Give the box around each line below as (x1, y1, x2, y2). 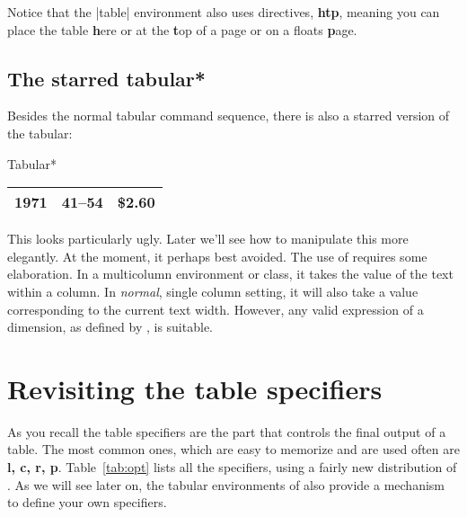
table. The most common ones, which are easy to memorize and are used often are (7, 440, 460, 459)
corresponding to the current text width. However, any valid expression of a (7, 299, 424, 318)
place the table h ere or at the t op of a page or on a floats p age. (7, 20, 357, 39)
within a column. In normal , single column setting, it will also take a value (7, 281, 419, 300)
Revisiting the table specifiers (7, 370, 383, 406)
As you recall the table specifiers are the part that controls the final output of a (7, 422, 446, 441)
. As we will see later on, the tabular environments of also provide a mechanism (7, 475, 445, 494)
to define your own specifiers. (7, 493, 167, 512)
